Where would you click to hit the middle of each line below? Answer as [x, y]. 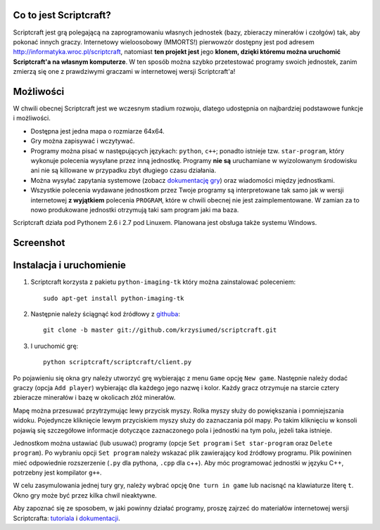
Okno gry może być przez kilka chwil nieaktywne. [85, 495]
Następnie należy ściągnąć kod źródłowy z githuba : [106, 314]
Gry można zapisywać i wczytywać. [83, 141]
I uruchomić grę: [55, 346]
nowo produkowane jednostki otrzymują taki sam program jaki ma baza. [135, 209]
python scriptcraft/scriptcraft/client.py [118, 362]
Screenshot [39, 243]
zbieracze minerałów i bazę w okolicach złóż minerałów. [94, 398]
